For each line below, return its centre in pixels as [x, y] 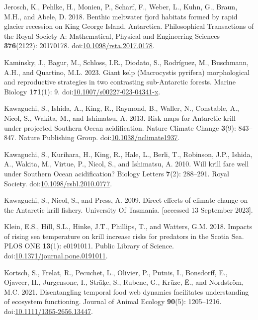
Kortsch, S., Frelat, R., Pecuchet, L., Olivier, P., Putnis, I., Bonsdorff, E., [116, 272]
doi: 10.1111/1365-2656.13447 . [48, 311]
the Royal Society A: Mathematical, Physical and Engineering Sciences [112, 36]
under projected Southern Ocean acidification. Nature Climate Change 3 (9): [120, 127]
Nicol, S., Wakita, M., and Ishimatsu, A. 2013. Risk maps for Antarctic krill [120, 118]
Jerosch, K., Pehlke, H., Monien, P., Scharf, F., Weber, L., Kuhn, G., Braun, [121, 6]
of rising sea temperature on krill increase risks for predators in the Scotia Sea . [124, 236]
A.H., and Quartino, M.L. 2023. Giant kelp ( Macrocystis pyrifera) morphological [127, 72]
